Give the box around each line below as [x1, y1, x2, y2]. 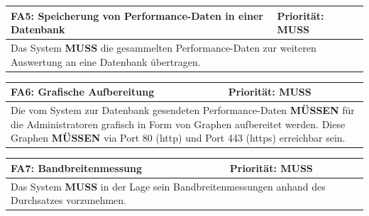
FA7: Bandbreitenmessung [11, 160, 143, 175]
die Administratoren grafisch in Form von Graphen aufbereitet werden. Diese [11, 116, 346, 131]
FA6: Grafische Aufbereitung [11, 84, 155, 99]
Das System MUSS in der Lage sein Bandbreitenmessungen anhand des [11, 178, 326, 193]
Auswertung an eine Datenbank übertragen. [11, 54, 201, 69]
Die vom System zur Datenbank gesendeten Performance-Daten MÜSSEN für [11, 102, 355, 117]
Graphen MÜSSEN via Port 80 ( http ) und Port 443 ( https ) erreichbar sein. [11, 130, 346, 145]
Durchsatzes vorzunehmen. [11, 193, 126, 208]
